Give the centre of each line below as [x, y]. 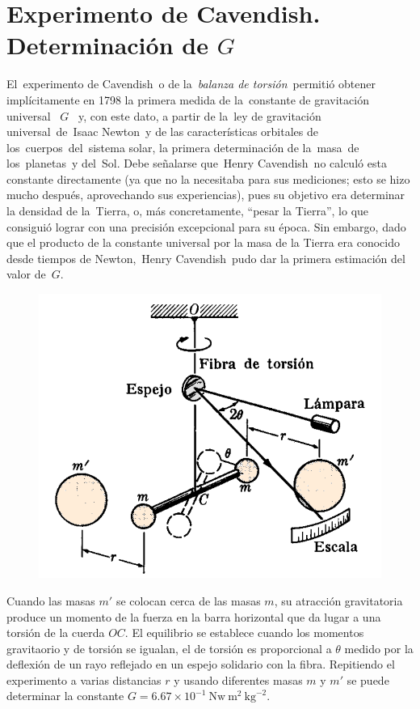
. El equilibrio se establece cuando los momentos [244, 633]
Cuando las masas [51, 600]
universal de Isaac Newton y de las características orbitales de [162, 132]
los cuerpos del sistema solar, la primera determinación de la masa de [183, 147]
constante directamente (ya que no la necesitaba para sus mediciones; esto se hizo [208, 178]
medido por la [379, 648]
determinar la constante [65, 696]
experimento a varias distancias [84, 679]
